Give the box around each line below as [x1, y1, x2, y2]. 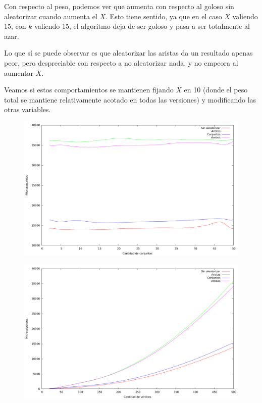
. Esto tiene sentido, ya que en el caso [106, 11, 222, 21]
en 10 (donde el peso [184, 84, 248, 95]
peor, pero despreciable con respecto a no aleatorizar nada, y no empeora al [4, 57, 238, 68]
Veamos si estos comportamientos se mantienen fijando [4, 84, 174, 95]
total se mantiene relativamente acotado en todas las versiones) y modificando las [4, 94, 256, 105]
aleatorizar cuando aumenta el [4, 11, 97, 21]
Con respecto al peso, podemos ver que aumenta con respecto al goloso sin [4, 1, 234, 11]
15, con [4, 21, 26, 31]
